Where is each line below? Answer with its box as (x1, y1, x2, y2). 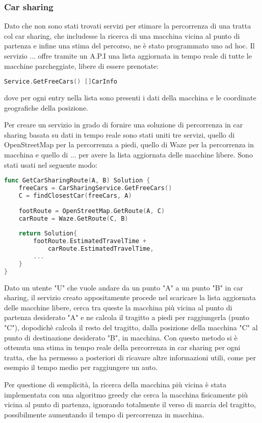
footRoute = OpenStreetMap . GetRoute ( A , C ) (18, 207, 165, 215)
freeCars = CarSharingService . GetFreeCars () (18, 184, 172, 192)
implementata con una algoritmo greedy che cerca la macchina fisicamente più (4, 389, 248, 400)
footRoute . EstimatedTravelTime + (33, 237, 147, 245)
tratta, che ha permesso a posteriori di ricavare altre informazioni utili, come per (4, 352, 256, 362)
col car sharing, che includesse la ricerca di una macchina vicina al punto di (4, 30, 240, 41)
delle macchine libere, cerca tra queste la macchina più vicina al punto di (4, 302, 232, 312)
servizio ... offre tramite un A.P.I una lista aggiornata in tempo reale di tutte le (4, 50, 252, 61)
